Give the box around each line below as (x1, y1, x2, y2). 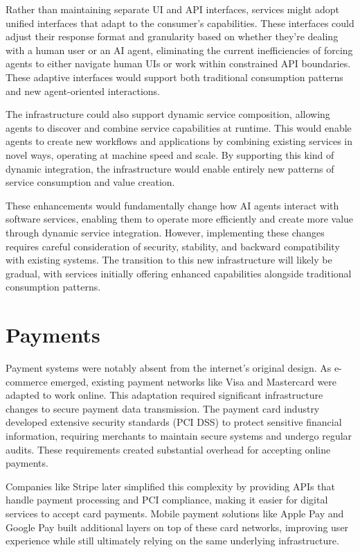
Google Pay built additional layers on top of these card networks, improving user (6, 519, 349, 534)
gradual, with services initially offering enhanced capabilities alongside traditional (6, 266, 352, 280)
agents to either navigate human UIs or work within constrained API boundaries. (6, 56, 351, 71)
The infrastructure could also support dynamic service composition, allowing (6, 107, 330, 121)
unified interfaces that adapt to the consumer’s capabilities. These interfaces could (6, 15, 354, 30)
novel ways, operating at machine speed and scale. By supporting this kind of (6, 147, 334, 162)
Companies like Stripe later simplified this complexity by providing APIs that (6, 478, 335, 493)
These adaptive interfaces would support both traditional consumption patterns (6, 69, 343, 84)
